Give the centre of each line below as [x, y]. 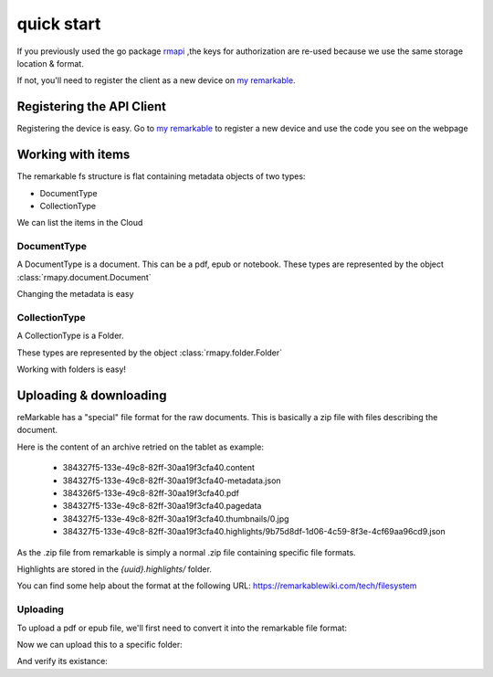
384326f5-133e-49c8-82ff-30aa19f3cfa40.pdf [151, 493]
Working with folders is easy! [72, 369]
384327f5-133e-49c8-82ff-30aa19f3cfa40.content [159, 468]
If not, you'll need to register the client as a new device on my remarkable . [156, 80]
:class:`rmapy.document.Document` [84, 277]
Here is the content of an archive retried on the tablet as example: [141, 447]
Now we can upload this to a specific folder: [100, 644]
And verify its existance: [63, 661]
